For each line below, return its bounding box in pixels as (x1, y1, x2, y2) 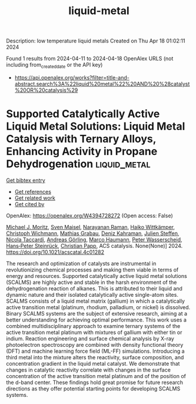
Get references (14, 188, 52, 195)
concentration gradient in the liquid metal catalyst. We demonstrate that (6, 360, 180, 367)
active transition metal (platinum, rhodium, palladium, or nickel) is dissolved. (6, 303, 191, 310)
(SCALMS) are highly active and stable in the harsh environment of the (6, 279, 177, 286)
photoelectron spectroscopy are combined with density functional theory (6, 341, 184, 348)
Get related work (14, 194, 56, 201)
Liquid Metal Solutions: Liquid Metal (6, 120, 185, 133)
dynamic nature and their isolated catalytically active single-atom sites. (6, 291, 178, 298)
